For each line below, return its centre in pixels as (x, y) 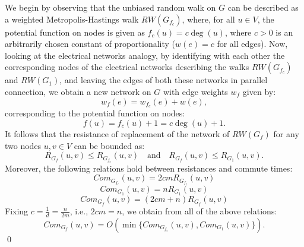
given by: (259, 91)
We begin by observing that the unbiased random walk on (110, 7)
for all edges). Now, (252, 44)
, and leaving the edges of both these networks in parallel (164, 80)
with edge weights (195, 91)
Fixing (17, 210)
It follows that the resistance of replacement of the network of (117, 134)
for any (286, 134)
